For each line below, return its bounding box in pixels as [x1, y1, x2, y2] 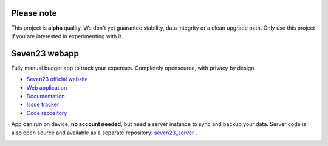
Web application [26, 84, 67, 91]
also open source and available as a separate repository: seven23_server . [11, 129, 197, 136]
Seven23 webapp [11, 48, 79, 59]
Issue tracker [26, 101, 60, 108]
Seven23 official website [26, 76, 88, 83]
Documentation [26, 92, 65, 99]
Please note [11, 8, 57, 18]
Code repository [26, 109, 67, 116]
